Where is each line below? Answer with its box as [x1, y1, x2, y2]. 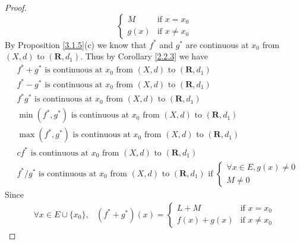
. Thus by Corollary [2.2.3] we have [80, 50, 208, 62]
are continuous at [185, 38, 249, 50]
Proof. [5, 1, 27, 13]
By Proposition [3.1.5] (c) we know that [5, 38, 147, 50]
